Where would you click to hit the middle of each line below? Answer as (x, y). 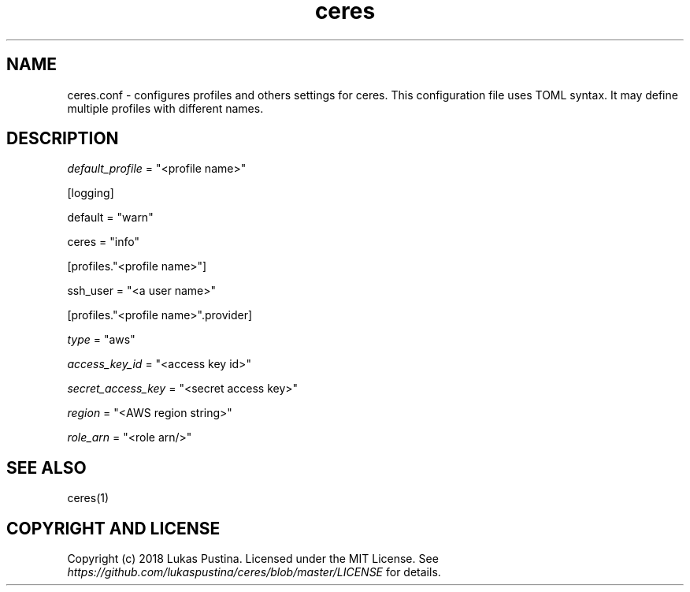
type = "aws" (101, 340)
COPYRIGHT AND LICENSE (113, 528)
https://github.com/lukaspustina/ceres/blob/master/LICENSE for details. (254, 572)
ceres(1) (88, 498)
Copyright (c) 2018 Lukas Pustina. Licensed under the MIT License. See (253, 559)
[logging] (91, 193)
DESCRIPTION (63, 139)
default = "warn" (110, 218)
